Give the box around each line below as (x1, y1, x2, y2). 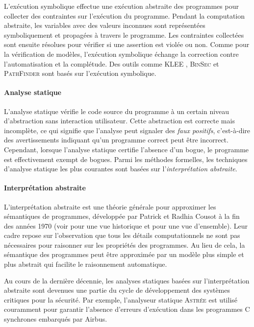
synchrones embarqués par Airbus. (4, 314, 107, 324)
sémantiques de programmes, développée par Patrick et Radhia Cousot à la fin (4, 211, 240, 221)
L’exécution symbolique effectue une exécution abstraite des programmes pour (4, 1, 239, 11)
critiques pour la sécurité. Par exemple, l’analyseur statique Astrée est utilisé (4, 294, 237, 304)
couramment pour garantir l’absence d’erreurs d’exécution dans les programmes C (4, 304, 250, 314)
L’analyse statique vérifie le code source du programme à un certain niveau (4, 106, 229, 116)
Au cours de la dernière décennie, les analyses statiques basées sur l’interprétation (4, 275, 250, 285)
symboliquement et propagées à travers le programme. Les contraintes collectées (4, 29, 244, 40)
